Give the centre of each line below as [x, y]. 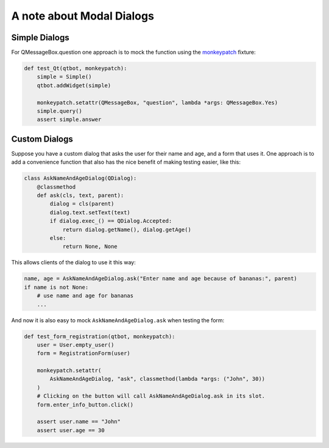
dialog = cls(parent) [82, 204]
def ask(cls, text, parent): [80, 196]
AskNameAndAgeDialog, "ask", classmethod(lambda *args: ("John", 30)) [157, 379]
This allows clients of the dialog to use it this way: [74, 262]
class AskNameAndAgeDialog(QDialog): [80, 178]
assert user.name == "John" [79, 422]
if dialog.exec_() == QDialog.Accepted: [111, 221]
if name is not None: [56, 287]
